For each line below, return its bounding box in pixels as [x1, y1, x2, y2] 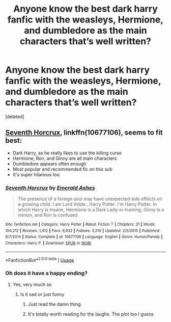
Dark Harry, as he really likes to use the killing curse [12, 150, 122, 156]
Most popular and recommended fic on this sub [12, 166, 113, 172]
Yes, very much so [12, 281, 52, 287]
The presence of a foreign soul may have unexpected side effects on [17, 196, 163, 202]
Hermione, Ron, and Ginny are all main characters [12, 155, 117, 161]
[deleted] [5, 113, 24, 120]
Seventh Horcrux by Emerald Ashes [5, 184, 95, 191]
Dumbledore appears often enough [12, 160, 87, 167]
